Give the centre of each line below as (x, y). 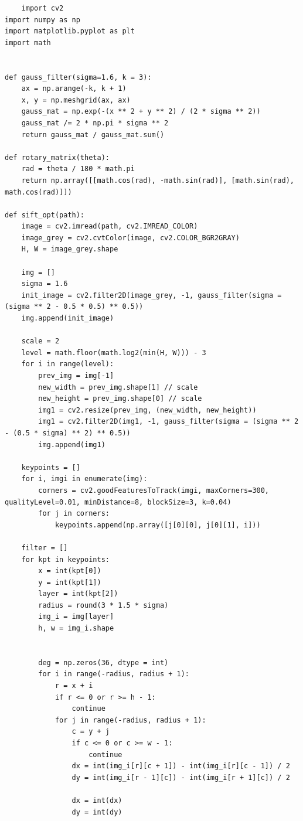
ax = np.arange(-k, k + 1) (74, 89)
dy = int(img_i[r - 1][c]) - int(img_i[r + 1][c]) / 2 (181, 777)
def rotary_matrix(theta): (57, 157)
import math (28, 42)
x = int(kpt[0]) (70, 571)
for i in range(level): (68, 364)
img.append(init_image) (68, 318)
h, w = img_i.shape (76, 628)
